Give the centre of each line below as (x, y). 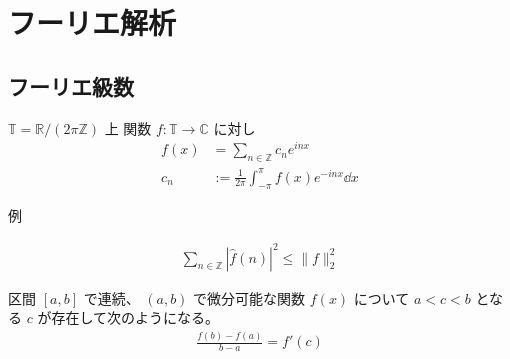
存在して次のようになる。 (135, 317)
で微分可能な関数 (249, 297)
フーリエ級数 (71, 85)
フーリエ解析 (92, 22)
